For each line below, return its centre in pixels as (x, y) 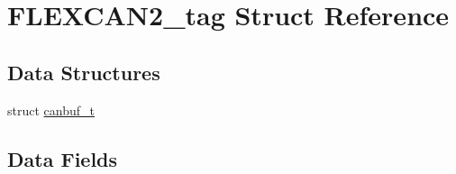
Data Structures (84, 72)
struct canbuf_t (51, 110)
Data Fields (63, 158)
